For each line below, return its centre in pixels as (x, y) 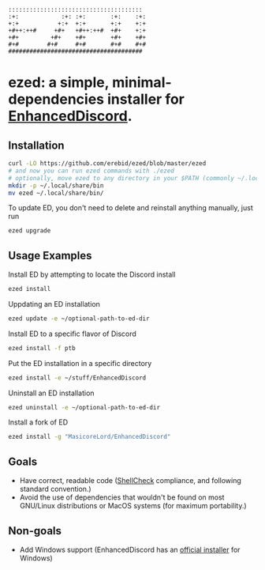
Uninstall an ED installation (51, 393)
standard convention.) (56, 489)
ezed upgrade (30, 231)
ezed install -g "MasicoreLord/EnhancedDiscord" (90, 437)
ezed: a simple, (59, 83)
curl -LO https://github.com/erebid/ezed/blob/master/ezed (107, 164)
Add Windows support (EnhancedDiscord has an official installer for (130, 549)
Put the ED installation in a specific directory (80, 363)
